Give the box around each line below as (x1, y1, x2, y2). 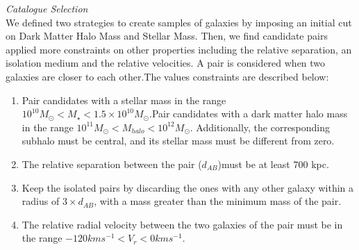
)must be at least (217, 156, 290, 171)
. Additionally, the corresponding (190, 119, 331, 134)
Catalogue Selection (6, 1, 88, 15)
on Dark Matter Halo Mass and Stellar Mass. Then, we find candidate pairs (6, 28, 328, 43)
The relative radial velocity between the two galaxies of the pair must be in (22, 217, 343, 231)
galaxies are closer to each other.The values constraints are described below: (6, 69, 329, 83)
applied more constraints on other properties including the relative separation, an (6, 42, 352, 56)
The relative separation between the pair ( (22, 156, 202, 171)
